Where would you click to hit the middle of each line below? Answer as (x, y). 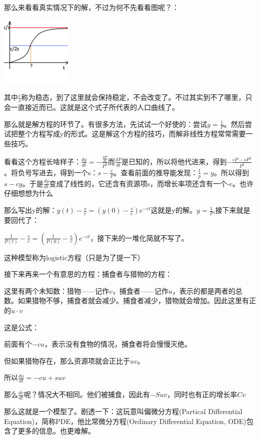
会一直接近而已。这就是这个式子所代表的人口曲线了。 (91, 107)
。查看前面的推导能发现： (156, 172)
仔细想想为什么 (28, 193)
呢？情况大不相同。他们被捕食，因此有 (87, 394)
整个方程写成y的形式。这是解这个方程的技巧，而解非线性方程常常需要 (132, 134)
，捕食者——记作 (140, 290)
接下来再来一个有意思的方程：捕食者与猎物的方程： (88, 274)
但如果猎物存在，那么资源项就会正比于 (67, 360)
